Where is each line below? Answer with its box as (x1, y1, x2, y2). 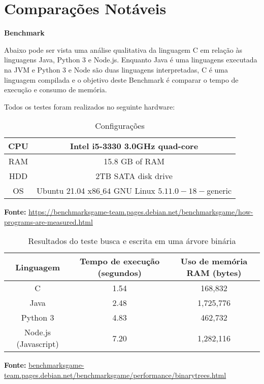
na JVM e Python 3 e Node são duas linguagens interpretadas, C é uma (4, 64, 228, 75)
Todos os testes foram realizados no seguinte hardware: (4, 101, 175, 112)
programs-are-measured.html (4, 216, 93, 227)
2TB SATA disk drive (95, 170, 173, 182)
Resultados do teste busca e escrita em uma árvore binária (28, 235, 236, 247)
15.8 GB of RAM (104, 155, 164, 167)
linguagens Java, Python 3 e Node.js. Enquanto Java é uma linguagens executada (4, 54, 257, 65)
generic (207, 185, 232, 197)
